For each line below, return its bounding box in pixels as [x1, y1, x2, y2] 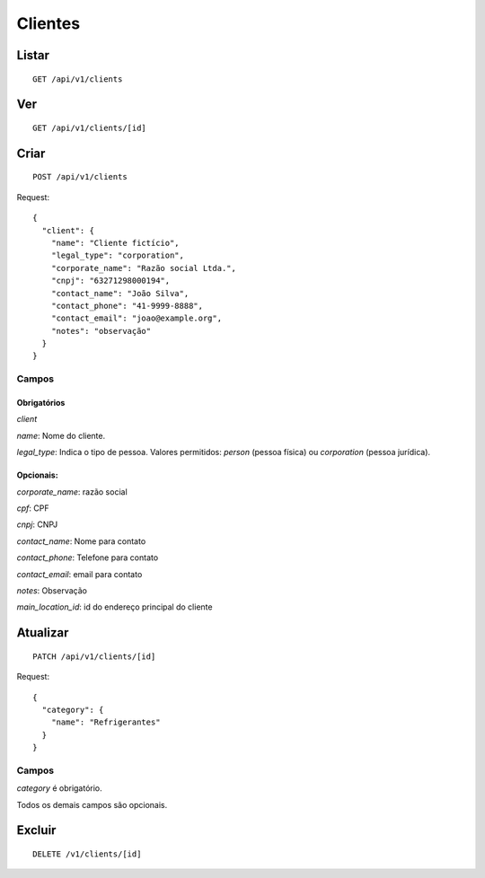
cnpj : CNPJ [16, 519, 58, 530]
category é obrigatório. [16, 783, 102, 794]
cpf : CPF [16, 503, 49, 514]
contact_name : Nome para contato [16, 535, 146, 547]
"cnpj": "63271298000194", [50, 276, 171, 286]
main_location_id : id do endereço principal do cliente [16, 601, 213, 612]
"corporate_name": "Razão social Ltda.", [50, 263, 237, 273]
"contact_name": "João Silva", [50, 288, 190, 298]
